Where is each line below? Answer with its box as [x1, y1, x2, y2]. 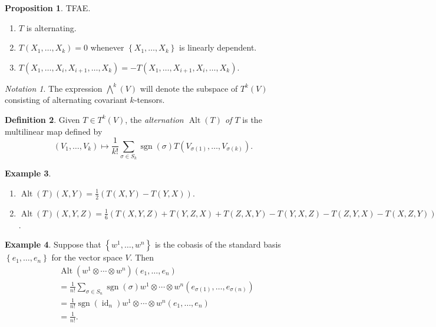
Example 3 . [5, 167, 51, 179]
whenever [90, 41, 124, 54]
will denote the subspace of [140, 82, 238, 94]
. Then [130, 251, 154, 263]
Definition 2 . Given [5, 113, 80, 125]
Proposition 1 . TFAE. [5, 2, 91, 14]
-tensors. [134, 94, 165, 106]
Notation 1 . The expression [5, 82, 103, 94]
